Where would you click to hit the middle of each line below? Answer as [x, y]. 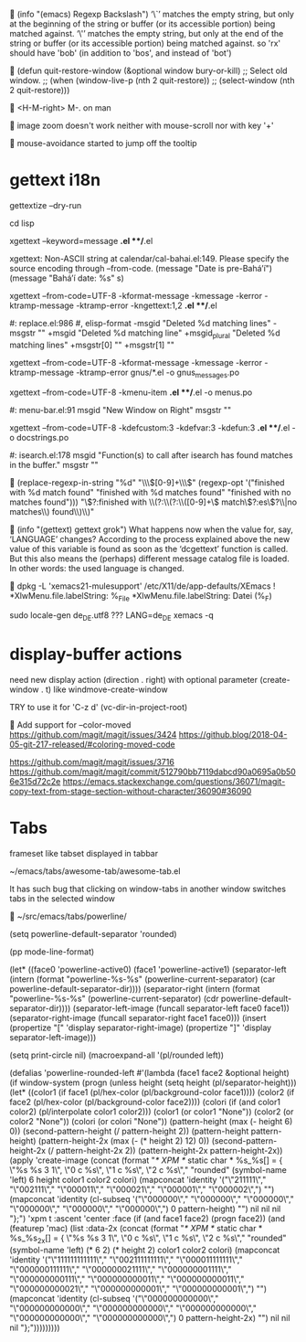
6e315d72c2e [35, 782]
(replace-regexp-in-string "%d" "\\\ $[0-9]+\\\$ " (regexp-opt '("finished [151, 482]
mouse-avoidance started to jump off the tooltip [107, 143]
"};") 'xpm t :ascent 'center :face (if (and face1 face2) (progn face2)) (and [148, 1219]
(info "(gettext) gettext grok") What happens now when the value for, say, [155, 529]
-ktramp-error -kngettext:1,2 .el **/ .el [147, 305]
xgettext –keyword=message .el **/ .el [81, 240]
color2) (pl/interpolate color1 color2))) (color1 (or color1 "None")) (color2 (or [152, 1112]
